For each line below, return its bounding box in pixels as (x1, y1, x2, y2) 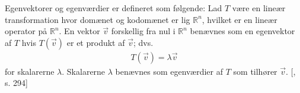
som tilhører (233, 65, 277, 77)
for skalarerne (5, 65, 55, 77)
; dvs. (133, 36, 154, 48)
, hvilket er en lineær (202, 13, 277, 25)
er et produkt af (66, 36, 125, 48)
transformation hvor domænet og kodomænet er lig (5, 13, 190, 25)
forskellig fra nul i (111, 25, 175, 37)
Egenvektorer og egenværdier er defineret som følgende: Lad (5, 2, 222, 14)
